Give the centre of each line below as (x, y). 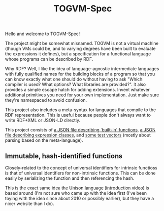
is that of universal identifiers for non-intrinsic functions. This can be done (81, 173)
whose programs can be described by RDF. (49, 59)
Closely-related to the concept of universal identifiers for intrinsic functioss (81, 168)
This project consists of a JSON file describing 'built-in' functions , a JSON (81, 130)
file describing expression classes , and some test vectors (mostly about (78, 135)
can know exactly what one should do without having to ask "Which (74, 79)
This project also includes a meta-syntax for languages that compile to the (81, 110)
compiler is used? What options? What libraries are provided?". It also (76, 84)
